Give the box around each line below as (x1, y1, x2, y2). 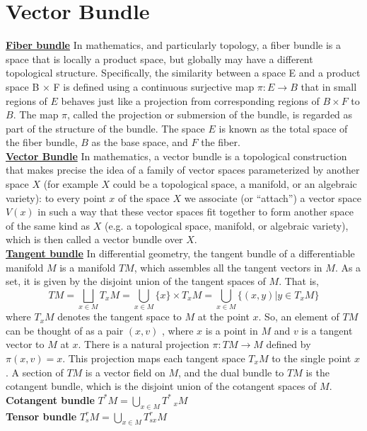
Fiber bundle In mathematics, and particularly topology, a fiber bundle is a (6, 38, 341, 52)
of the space (117, 190, 170, 205)
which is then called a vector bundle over (6, 232, 183, 247)
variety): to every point (6, 190, 106, 205)
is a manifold (59, 259, 116, 274)
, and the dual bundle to (178, 364, 284, 379)
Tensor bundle (6, 408, 77, 423)
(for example (43, 177, 98, 191)
